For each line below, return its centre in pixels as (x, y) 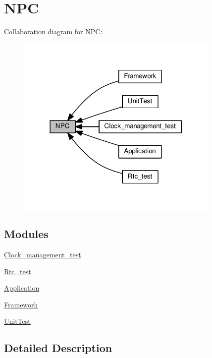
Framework (21, 304)
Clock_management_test (43, 255)
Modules (26, 234)
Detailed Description (58, 348)
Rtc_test (18, 271)
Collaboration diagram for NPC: (53, 31)
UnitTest (17, 321)
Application (22, 288)
